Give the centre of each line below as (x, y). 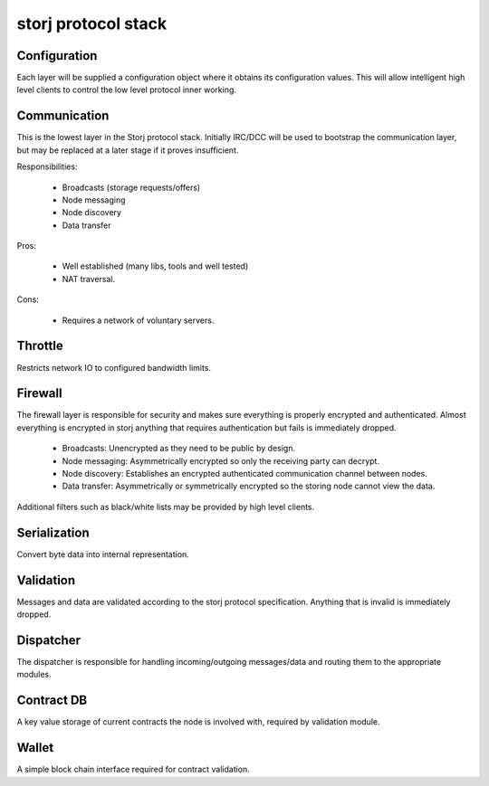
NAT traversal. (89, 279)
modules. (34, 675)
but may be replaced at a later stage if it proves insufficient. (128, 150)
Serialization (53, 532)
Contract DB (52, 701)
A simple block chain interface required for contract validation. (134, 770)
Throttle (40, 346)
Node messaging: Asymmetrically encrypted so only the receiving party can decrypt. (221, 460)
